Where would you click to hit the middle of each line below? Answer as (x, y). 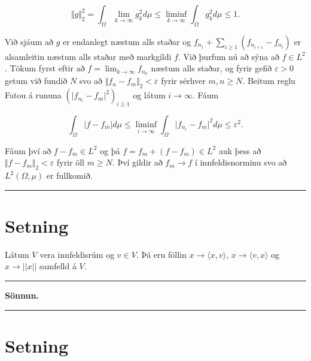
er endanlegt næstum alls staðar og (127, 41)
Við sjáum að (29, 41)
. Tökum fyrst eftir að (45, 68)
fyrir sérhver (183, 81)
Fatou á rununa (33, 95)
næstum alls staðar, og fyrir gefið (211, 68)
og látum (149, 95)
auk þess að (240, 150)
